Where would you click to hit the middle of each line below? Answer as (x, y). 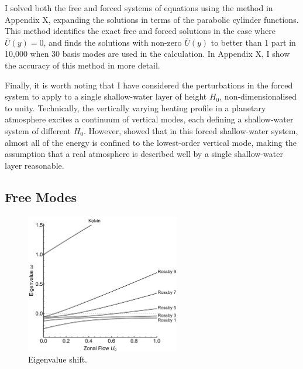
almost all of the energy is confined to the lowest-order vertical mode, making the (151, 142)
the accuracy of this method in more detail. (82, 65)
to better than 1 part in (253, 42)
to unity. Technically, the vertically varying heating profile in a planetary (135, 107)
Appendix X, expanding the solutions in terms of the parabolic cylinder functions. (152, 19)
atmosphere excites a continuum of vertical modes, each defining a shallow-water (149, 119)
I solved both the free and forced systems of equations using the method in (139, 8)
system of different (38, 130)
